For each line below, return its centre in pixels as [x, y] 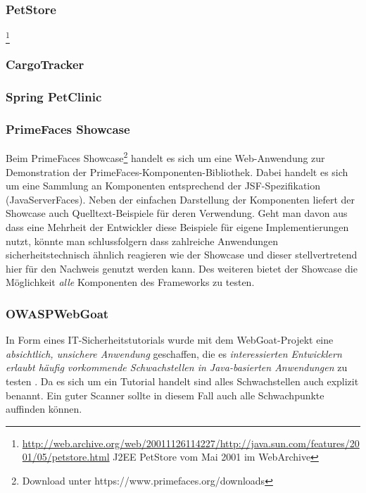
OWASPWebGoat [57, 313]
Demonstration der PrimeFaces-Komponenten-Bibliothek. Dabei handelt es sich [177, 171]
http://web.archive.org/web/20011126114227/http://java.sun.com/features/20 [191, 443]
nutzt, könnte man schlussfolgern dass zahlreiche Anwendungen [142, 241]
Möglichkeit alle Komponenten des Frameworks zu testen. [130, 282]
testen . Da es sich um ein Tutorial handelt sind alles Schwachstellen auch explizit [182, 381]
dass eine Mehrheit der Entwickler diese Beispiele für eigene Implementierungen [177, 227]
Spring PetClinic [54, 97]
